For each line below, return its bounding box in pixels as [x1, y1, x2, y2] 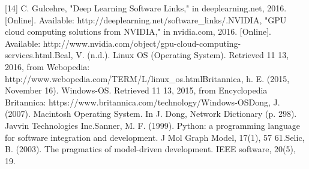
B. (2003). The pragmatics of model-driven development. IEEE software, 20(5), [5, 143, 296, 155]
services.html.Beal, [5, 49, 73, 61]
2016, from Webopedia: [5, 60, 90, 73]
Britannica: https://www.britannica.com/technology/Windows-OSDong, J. [5, 95, 280, 108]
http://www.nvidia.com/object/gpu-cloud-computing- [43, 37, 241, 49]
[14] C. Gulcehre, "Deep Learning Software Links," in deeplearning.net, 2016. [5, 2, 287, 14]
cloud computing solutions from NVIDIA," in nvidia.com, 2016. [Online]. [5, 25, 271, 38]
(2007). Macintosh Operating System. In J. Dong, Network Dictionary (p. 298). [5, 107, 297, 120]
